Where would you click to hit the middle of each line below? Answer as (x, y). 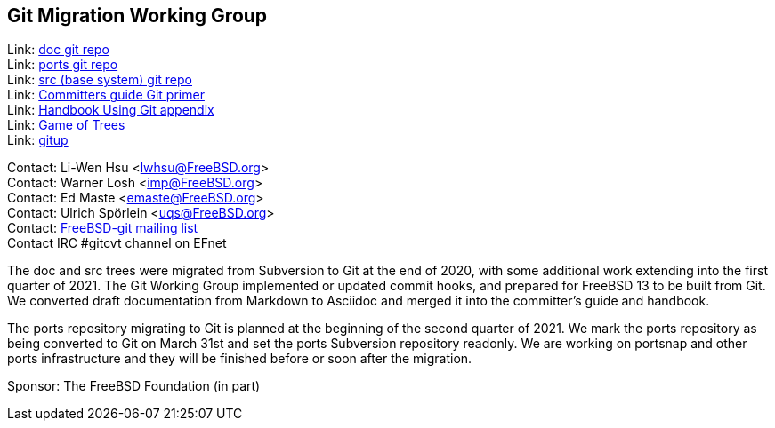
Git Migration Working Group (137, 16)
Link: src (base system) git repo (100, 80)
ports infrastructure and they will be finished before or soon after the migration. (240, 359)
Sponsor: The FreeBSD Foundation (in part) (134, 386)
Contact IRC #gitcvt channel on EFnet (117, 243)
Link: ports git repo (63, 65)
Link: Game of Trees (66, 125)
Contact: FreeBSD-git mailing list (103, 228)
